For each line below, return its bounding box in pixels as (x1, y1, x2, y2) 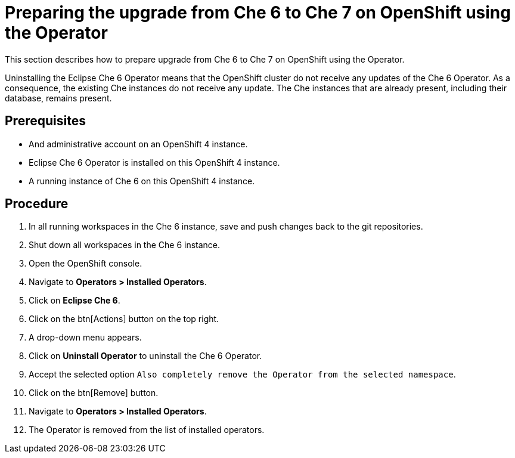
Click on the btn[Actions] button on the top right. (29, 314, 219, 324)
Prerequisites (5, 113, 86, 129)
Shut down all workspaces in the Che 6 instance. (29, 240, 221, 250)
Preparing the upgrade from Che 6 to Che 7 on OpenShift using (5, 2, 511, 23)
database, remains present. (5, 92, 112, 103)
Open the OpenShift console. (29, 258, 142, 269)
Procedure (5, 196, 69, 212)
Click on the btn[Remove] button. (29, 388, 159, 398)
